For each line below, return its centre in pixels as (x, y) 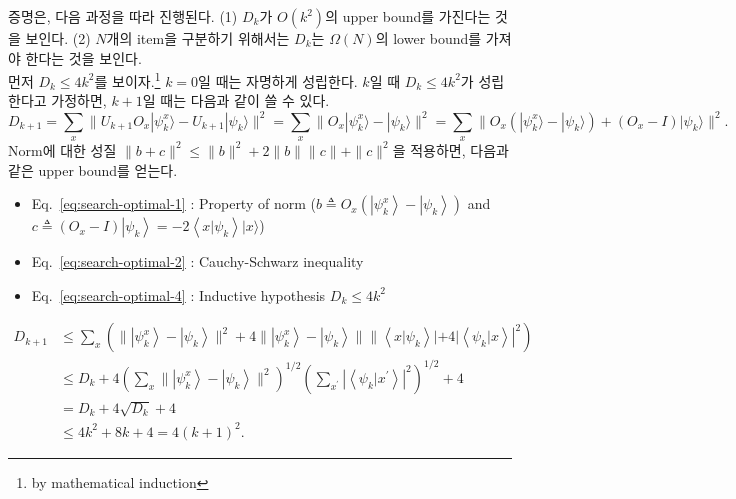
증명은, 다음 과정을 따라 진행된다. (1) (123, 16)
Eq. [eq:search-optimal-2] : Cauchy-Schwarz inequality (197, 261)
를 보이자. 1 (127, 79)
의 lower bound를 (428, 38)
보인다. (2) (58, 38)
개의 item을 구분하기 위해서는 (198, 38)
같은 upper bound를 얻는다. (93, 169)
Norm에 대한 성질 (62, 149)
